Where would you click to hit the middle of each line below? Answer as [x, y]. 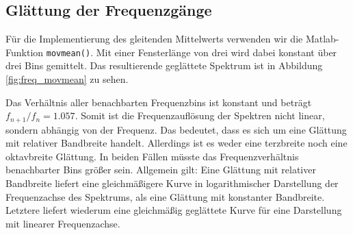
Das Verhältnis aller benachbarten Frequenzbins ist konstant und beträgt [159, 102]
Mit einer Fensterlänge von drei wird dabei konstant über [217, 52]
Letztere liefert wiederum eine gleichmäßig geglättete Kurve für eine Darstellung [174, 210]
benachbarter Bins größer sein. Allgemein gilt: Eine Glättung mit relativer [161, 170]
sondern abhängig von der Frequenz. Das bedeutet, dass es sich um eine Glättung [176, 129]
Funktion [25, 52]
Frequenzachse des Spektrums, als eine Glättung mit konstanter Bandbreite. [165, 196]
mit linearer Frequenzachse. [63, 223]
